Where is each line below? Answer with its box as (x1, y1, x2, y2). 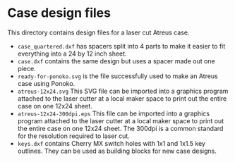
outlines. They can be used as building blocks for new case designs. (17, 147, 217, 155)
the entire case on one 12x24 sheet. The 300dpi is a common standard (17, 124, 224, 132)
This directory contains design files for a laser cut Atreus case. (7, 28, 190, 37)
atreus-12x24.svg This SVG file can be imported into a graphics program (17, 87, 229, 95)
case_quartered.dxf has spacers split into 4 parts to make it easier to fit (17, 42, 226, 50)
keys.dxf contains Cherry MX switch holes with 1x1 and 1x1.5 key (17, 139, 206, 147)
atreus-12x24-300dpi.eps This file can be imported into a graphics (17, 109, 210, 118)
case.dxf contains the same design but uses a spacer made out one (17, 56, 215, 65)
